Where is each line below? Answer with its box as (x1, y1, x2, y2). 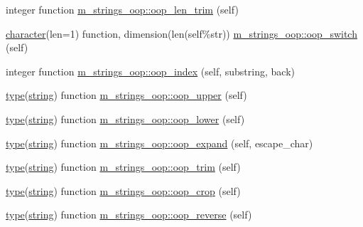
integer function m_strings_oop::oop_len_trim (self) (6, 2, 239, 16)
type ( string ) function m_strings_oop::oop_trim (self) (6, 159, 241, 174)
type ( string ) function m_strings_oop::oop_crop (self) (6, 183, 241, 198)
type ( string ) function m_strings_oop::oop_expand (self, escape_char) (6, 135, 313, 150)
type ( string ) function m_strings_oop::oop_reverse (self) (6, 207, 252, 222)
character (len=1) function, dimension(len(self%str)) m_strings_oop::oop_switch (6, 26, 357, 41)
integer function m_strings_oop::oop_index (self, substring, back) (6, 63, 295, 78)
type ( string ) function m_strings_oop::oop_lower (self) (6, 111, 245, 126)
